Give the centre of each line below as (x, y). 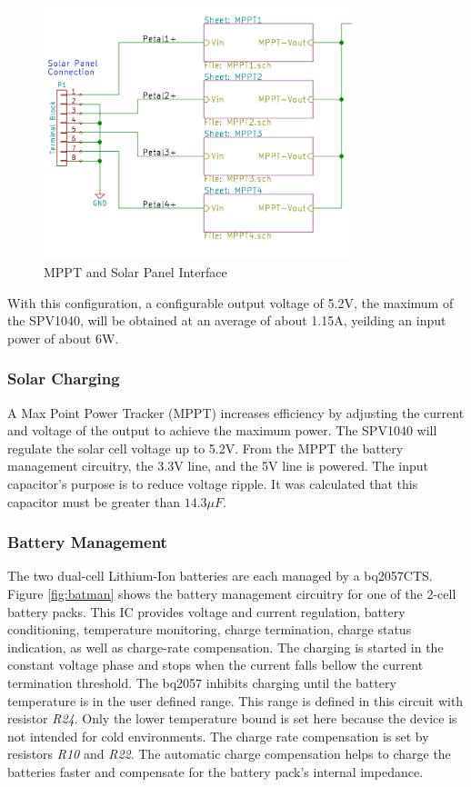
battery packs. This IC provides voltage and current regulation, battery (206, 611)
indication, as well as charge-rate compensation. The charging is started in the (225, 647)
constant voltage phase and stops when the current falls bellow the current (215, 665)
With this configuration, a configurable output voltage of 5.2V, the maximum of (230, 302)
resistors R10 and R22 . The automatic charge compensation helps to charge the (229, 754)
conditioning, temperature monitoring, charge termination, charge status (210, 629)
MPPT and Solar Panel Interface (135, 272)
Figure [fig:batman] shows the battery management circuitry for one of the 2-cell (232, 593)
